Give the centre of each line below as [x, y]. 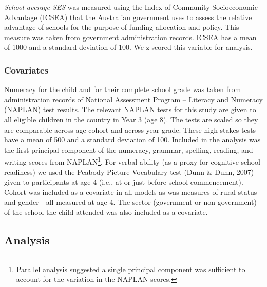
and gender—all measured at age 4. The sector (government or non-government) [130, 202]
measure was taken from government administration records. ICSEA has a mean [130, 37]
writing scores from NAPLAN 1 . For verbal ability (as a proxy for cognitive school [132, 161]
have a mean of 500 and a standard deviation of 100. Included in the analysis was [132, 140]
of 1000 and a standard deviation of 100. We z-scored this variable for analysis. [128, 47]
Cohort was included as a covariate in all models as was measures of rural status [131, 192]
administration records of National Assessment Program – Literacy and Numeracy [133, 99]
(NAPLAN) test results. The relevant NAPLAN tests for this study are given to [130, 109]
